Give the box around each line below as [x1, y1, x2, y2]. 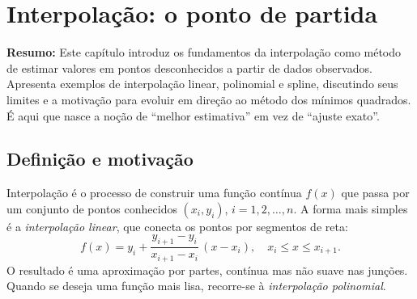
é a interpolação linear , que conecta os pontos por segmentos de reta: [6, 217, 348, 234]
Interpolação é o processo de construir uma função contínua [6, 184, 302, 201]
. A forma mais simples [293, 200, 408, 217]
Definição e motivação [6, 146, 194, 171]
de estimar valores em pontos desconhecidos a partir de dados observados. [6, 59, 372, 76]
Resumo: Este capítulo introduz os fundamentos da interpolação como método [6, 44, 402, 61]
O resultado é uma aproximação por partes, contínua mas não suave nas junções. [6, 261, 408, 278]
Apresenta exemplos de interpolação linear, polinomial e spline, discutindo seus [6, 75, 398, 92]
